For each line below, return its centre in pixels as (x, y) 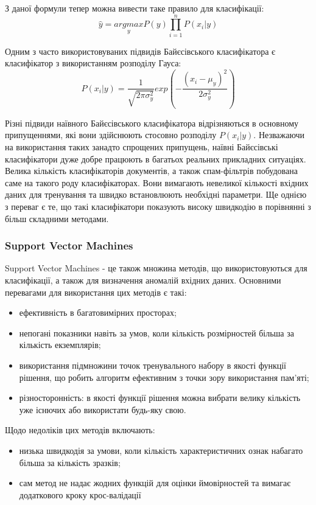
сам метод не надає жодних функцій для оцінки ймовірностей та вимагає (155, 483)
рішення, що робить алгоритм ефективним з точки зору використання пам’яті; (164, 377)
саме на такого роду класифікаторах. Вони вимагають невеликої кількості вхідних (157, 182)
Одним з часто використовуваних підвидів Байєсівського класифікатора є (140, 51)
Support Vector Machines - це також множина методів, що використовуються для (156, 268)
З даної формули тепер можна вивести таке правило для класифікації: (135, 8)
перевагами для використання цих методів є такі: (96, 292)
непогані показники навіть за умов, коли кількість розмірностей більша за (156, 333)
